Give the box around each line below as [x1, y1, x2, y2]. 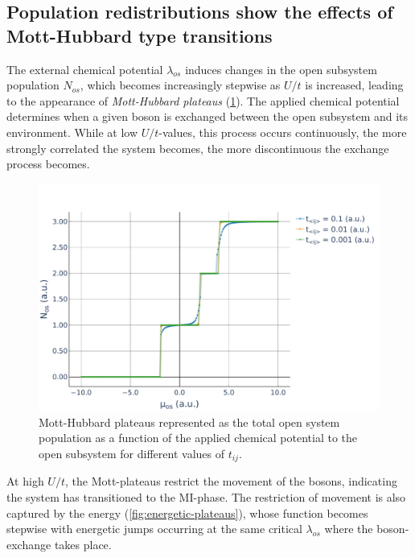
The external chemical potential [6, 60, 163, 77]
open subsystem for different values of [39, 444, 224, 461]
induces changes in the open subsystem [185, 60, 377, 77]
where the [324, 520, 373, 537]
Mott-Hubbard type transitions [6, 23, 273, 48]
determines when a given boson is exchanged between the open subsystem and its [6, 108, 409, 125]
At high [6, 473, 44, 490]
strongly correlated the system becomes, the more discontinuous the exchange [6, 139, 389, 156]
